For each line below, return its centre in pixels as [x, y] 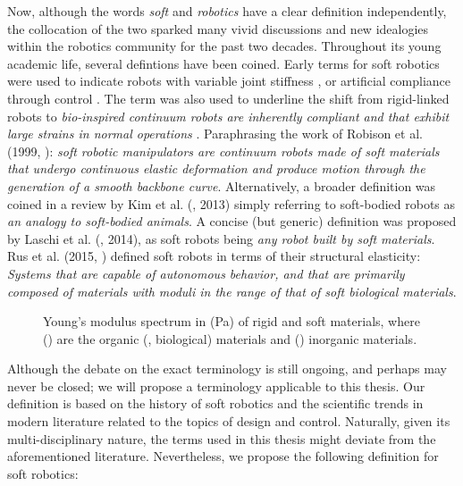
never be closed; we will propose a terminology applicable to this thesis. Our [216, 385]
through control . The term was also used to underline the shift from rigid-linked [228, 98]
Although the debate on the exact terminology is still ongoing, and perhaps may [227, 369]
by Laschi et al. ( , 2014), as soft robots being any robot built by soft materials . [221, 238]
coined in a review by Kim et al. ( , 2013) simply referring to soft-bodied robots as [231, 203]
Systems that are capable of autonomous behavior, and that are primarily [206, 273]
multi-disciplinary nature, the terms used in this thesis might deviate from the [222, 438]
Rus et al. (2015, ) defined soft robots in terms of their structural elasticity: [214, 256]
